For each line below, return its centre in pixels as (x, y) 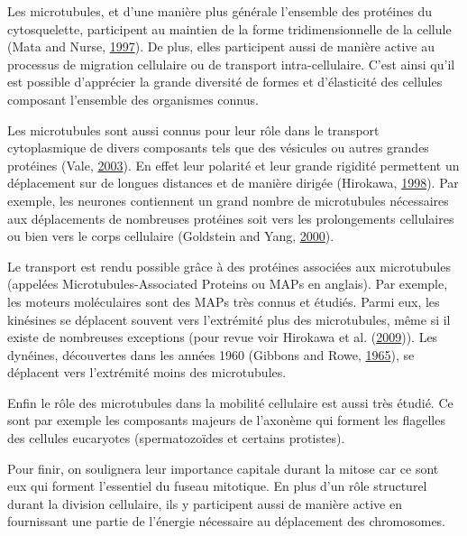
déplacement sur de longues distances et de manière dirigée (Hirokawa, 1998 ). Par (233, 183)
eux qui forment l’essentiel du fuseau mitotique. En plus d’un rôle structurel (217, 486)
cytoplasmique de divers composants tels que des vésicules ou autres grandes (218, 148)
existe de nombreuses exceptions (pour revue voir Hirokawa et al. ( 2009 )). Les (223, 337)
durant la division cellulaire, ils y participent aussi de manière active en (205, 503)
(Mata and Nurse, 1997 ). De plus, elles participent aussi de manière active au (221, 46)
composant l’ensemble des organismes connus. (133, 99)
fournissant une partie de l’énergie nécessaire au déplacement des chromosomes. (227, 521)
